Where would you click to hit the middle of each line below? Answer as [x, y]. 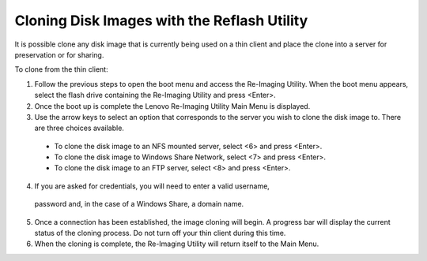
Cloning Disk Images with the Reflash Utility [161, 21]
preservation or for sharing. [59, 54]
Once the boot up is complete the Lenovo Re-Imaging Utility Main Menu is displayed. [172, 106]
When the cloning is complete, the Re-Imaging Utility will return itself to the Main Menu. [177, 244]
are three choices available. [79, 128]
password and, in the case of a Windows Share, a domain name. [139, 204]
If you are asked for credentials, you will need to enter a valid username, [152, 186]
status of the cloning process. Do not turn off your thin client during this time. [160, 233]
